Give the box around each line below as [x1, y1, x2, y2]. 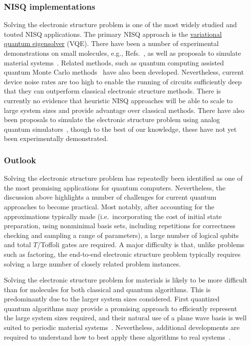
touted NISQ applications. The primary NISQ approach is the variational [4, 29, 222, 39]
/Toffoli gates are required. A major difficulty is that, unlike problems [37, 239, 245, 250]
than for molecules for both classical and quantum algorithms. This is [4, 284, 211, 294]
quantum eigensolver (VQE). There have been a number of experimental [4, 38, 219, 48]
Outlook [4, 154, 36, 166]
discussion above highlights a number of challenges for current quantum [4, 192, 217, 202]
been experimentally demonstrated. [4, 133, 109, 143]
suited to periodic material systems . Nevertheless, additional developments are [4, 322, 240, 332]
